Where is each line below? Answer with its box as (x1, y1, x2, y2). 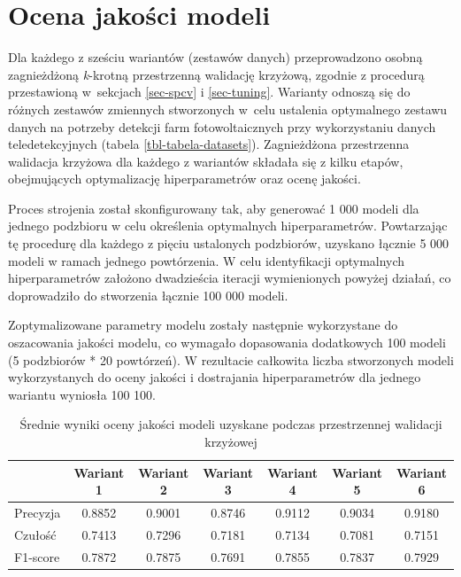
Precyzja (14, 503, 61, 522)
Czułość (14, 525, 57, 543)
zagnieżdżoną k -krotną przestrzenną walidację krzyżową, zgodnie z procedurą (8, 65, 425, 83)
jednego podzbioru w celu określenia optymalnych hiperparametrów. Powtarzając (8, 216, 448, 235)
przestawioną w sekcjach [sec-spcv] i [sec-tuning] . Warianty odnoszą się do (8, 82, 411, 101)
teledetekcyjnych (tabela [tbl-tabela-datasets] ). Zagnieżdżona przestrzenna (8, 135, 410, 153)
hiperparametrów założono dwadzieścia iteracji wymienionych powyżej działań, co (8, 269, 451, 287)
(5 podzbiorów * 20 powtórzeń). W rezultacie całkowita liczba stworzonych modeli (8, 350, 454, 369)
